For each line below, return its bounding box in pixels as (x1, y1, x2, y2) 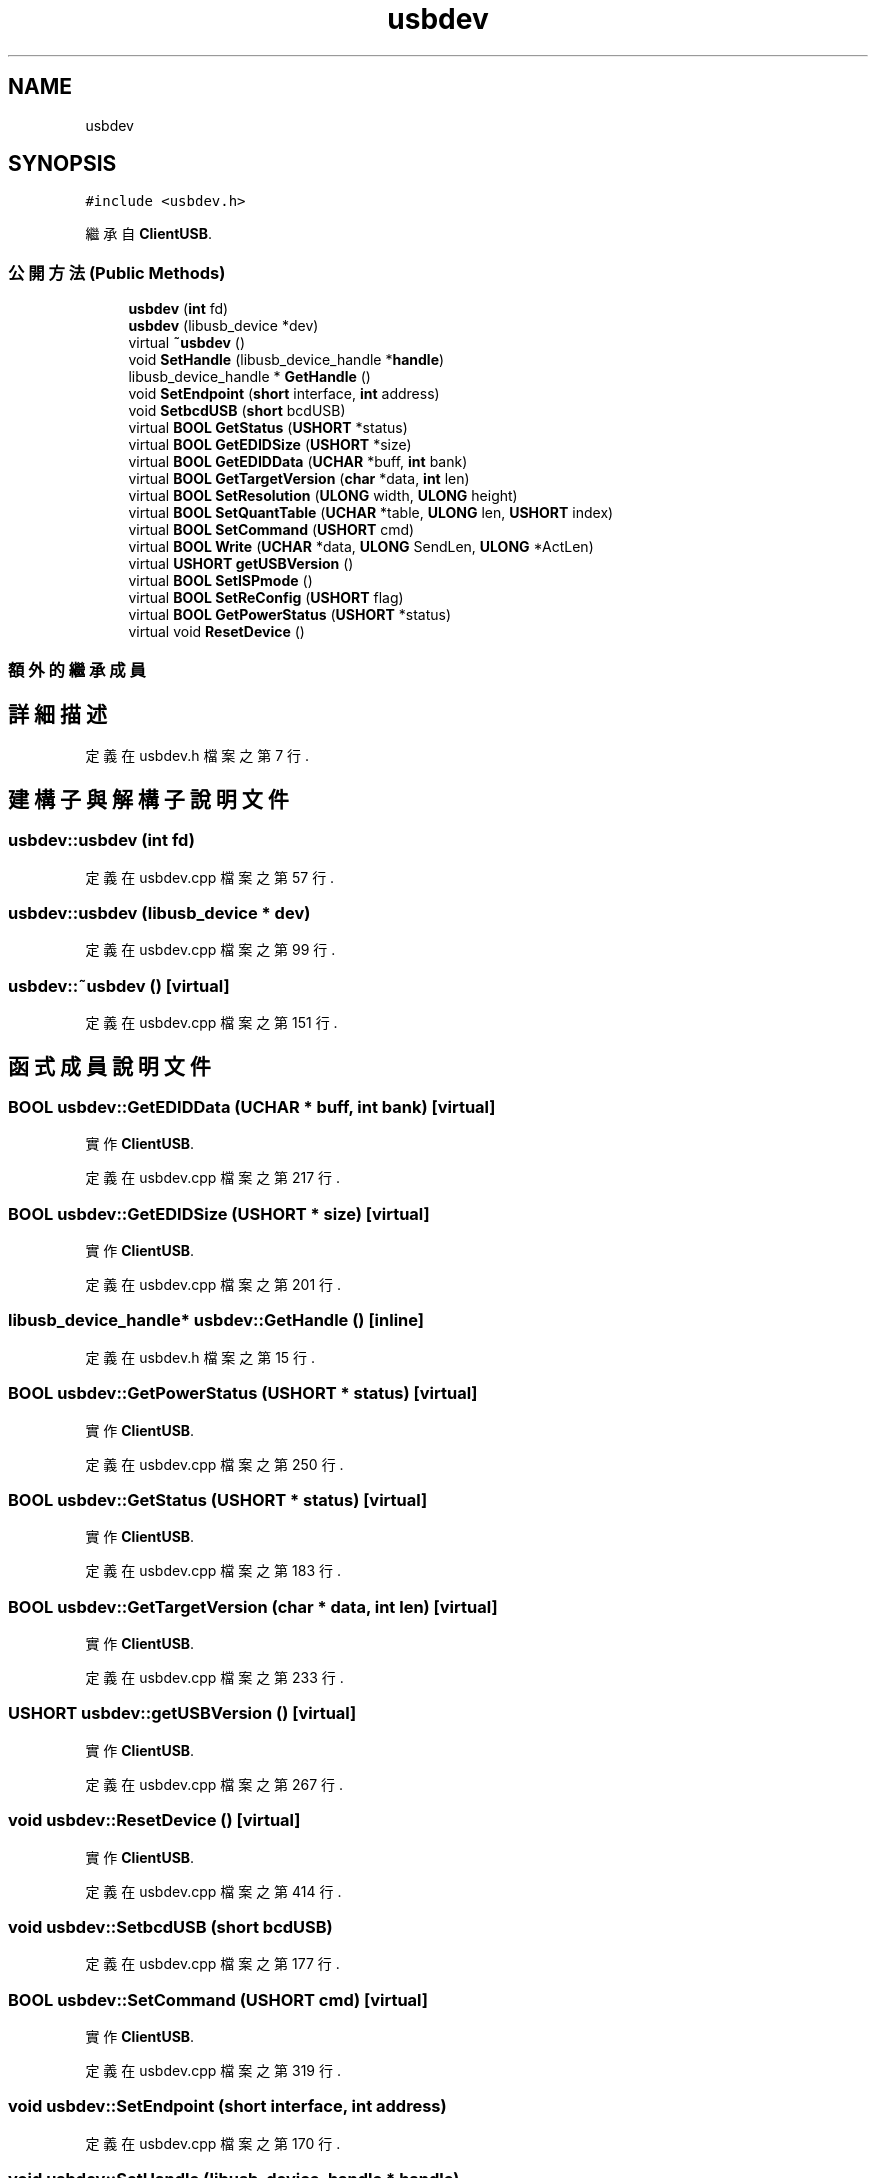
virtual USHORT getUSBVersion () (128, 555, 354, 573)
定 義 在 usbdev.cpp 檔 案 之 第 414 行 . (85, 1882, 342, 1900)
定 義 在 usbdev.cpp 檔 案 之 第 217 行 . (85, 1169, 341, 1187)
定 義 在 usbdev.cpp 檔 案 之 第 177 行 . (85, 1955, 340, 1973)
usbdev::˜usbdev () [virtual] (8, 975, 230, 996)
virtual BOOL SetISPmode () (128, 572, 313, 590)
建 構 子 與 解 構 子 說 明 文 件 (8, 786, 289, 812)
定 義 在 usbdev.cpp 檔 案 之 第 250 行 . (85, 1455, 344, 1473)
